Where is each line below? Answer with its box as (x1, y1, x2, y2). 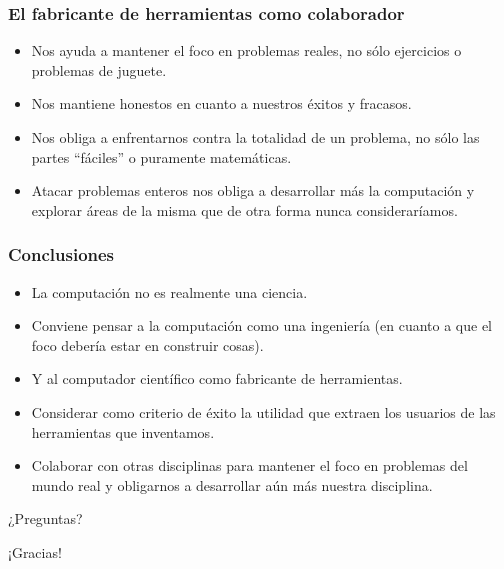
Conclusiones (8, 242, 115, 267)
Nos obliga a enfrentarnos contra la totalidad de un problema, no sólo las (31, 127, 480, 147)
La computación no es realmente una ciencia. (31, 281, 308, 302)
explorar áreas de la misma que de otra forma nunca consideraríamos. (31, 199, 458, 220)
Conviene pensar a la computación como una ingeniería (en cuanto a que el (31, 315, 492, 336)
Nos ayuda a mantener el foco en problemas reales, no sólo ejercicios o (31, 40, 462, 61)
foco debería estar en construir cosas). (31, 334, 264, 355)
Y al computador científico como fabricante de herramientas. (31, 368, 403, 389)
